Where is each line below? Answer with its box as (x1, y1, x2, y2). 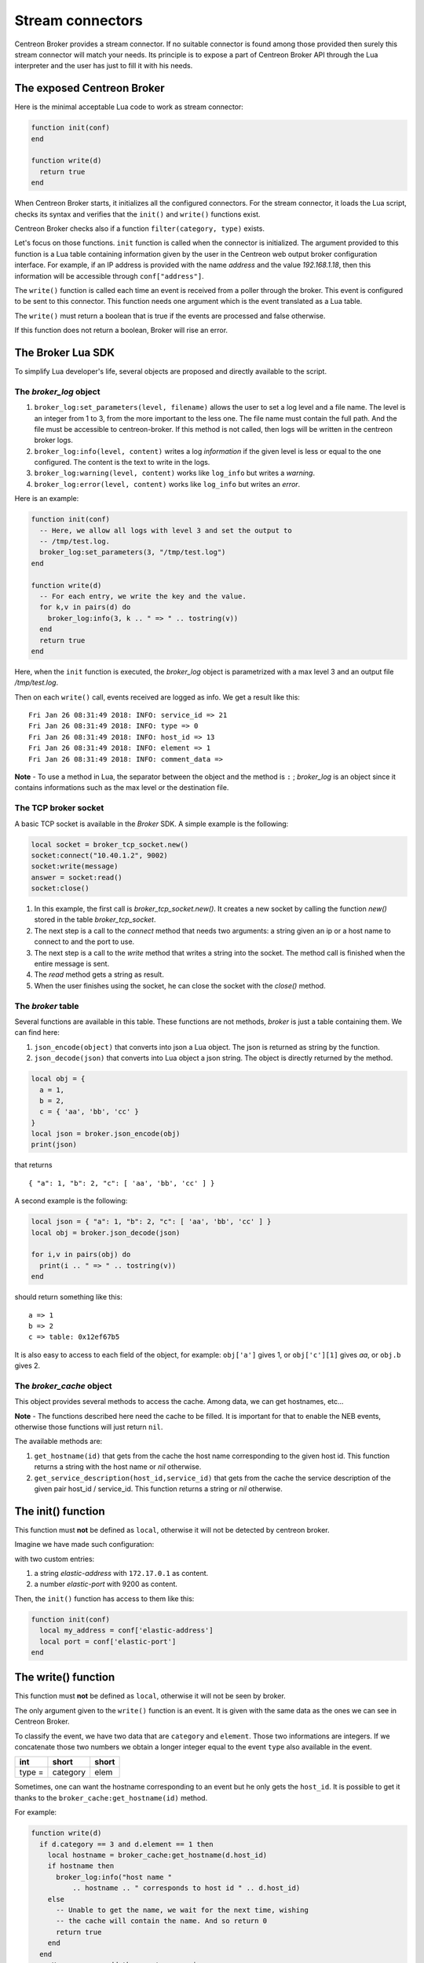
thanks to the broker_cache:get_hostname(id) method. (14, 1793, 208, 1802)
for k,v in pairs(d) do (39, 603, 131, 612)
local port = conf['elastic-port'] (39, 1637, 177, 1646)
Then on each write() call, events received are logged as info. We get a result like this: (14, 692, 300, 702)
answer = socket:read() (31, 872, 123, 882)
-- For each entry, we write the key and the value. (39, 591, 247, 601)
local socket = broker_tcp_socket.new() (31, 840, 188, 849)
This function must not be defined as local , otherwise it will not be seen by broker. (14, 1691, 286, 1701)
